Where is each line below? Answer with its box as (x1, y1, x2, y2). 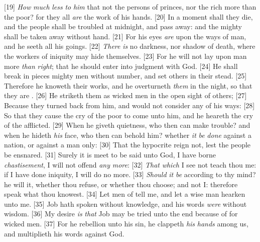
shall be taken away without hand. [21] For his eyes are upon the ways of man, (4, 31, 246, 41)
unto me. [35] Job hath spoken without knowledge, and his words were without (4, 198, 247, 209)
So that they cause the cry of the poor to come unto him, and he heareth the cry (4, 110, 253, 120)
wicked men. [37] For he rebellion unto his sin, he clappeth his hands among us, (4, 218, 248, 229)
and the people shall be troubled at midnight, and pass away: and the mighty (4, 21, 242, 32)
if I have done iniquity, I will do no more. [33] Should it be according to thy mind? (4, 169, 256, 180)
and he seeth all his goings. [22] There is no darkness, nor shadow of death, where (4, 41, 255, 51)
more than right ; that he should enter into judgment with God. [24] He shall (4, 60, 238, 71)
